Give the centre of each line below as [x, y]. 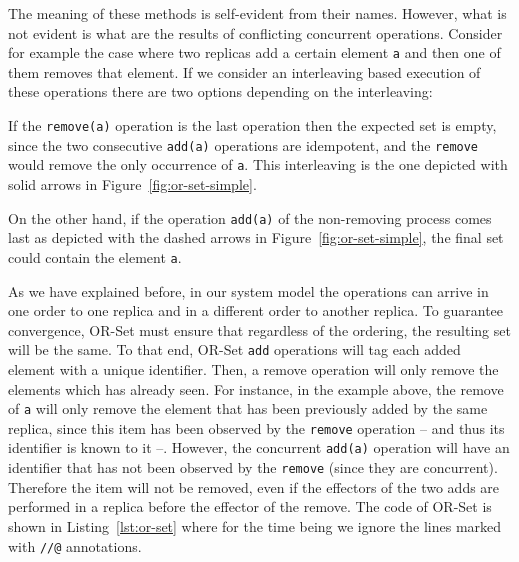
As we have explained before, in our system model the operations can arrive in [248, 290]
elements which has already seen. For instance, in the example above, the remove [256, 388]
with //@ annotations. [75, 545]
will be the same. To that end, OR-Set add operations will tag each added [234, 349]
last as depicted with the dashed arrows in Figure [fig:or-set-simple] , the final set [256, 237]
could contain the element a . [95, 256]
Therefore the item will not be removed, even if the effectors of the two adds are [254, 486]
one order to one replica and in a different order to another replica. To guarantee [256, 310]
